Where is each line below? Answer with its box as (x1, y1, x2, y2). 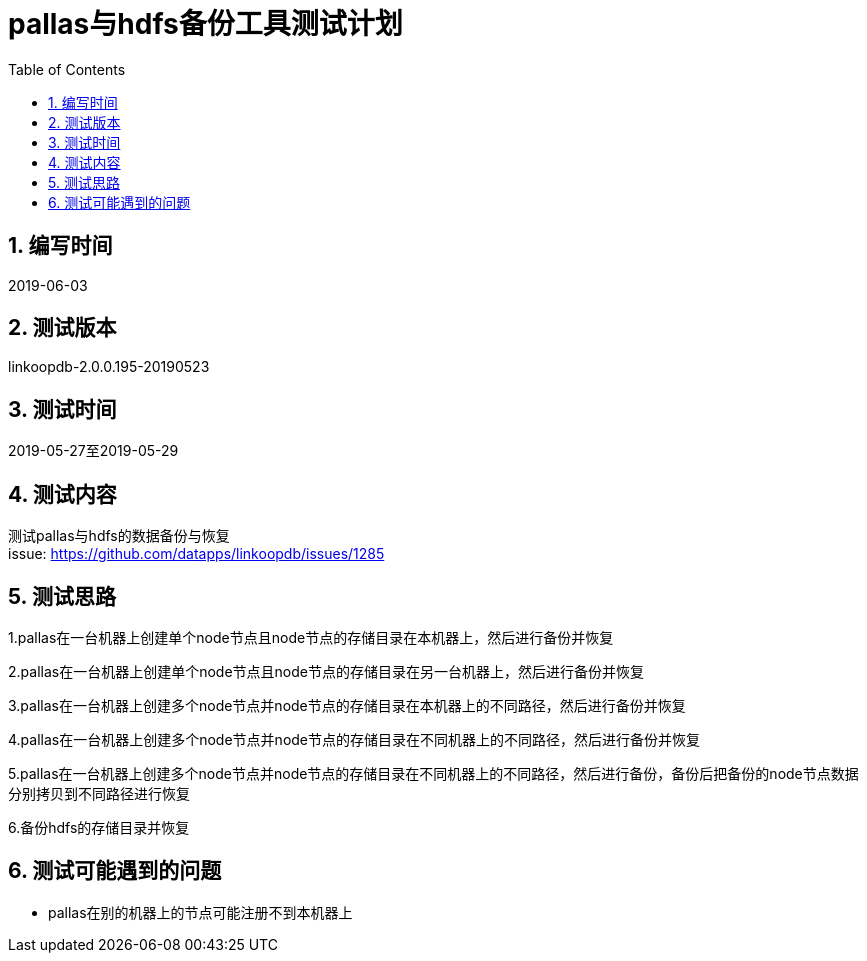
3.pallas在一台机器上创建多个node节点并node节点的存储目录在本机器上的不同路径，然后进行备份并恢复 (8, 696, 686, 714)
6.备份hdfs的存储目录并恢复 (8, 818, 190, 836)
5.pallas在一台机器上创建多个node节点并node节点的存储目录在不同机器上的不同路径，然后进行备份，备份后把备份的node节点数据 (8, 764, 859, 782)
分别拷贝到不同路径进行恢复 (8, 784, 190, 802)
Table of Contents (8, 60, 126, 78)
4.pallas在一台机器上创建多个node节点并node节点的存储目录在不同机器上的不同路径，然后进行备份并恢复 (8, 730, 701, 748)
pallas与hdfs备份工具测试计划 (8, 7, 403, 41)
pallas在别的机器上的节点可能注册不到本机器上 (48, 903, 353, 921)
